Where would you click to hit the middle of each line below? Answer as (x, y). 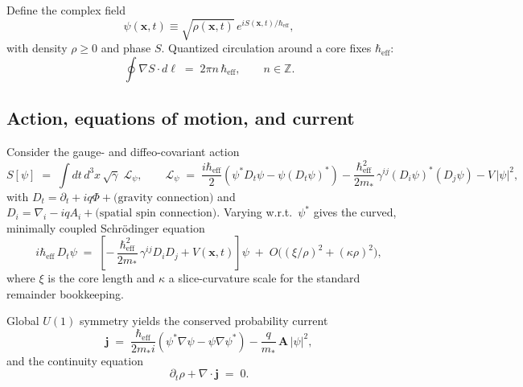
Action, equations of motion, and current (181, 118)
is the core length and (101, 278)
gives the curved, (355, 212)
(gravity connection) (163, 198)
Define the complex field (66, 10)
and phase (126, 48)
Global (23, 321)
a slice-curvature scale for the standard (264, 278)
